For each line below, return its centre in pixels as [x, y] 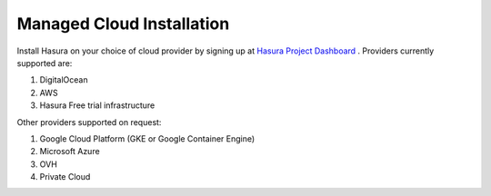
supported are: [45, 63]
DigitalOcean [64, 80]
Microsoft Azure [70, 152]
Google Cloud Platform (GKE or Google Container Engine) [147, 138]
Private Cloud [65, 177]
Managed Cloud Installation [123, 24]
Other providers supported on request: [89, 122]
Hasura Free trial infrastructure [97, 105]
